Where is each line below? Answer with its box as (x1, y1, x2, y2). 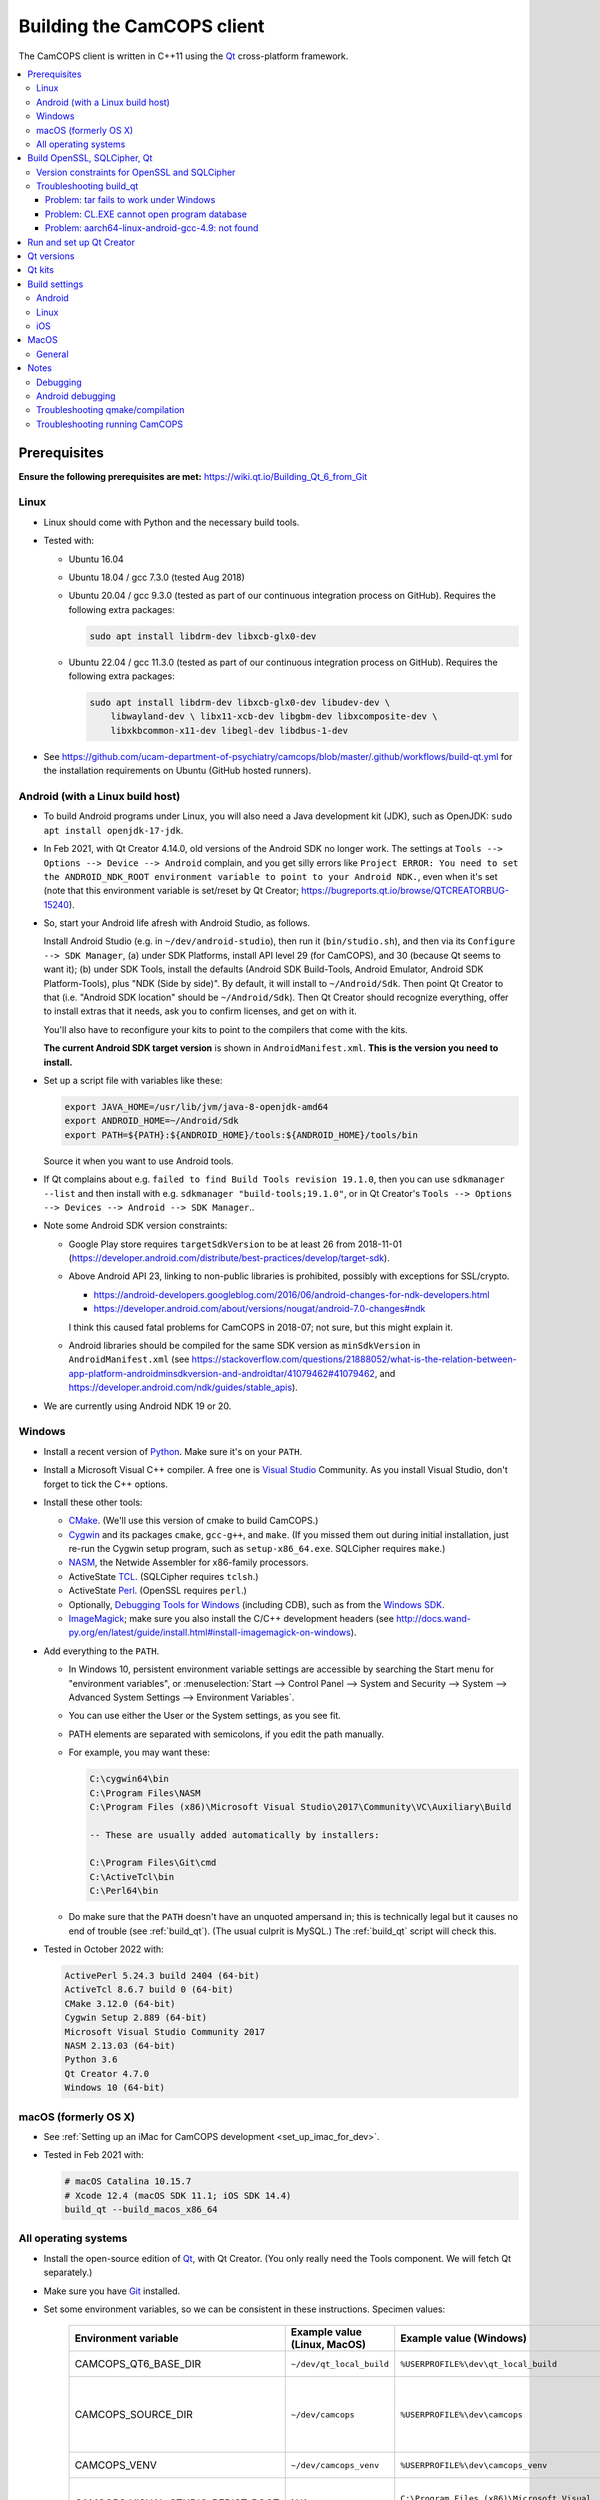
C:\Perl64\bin (89, 1885, 159, 1897)
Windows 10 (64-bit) (64, 2082, 165, 2094)
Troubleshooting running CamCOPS (36, 418, 184, 430)
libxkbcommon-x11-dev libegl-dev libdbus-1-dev (110, 725, 349, 736)
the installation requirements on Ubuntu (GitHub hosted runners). (43, 765, 312, 777)
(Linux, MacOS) (290, 2338, 367, 2352)
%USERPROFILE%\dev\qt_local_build (400, 2358, 558, 2369)
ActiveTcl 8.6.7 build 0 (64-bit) (64, 1984, 234, 1995)
